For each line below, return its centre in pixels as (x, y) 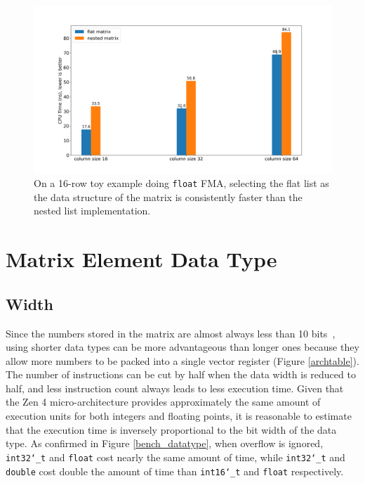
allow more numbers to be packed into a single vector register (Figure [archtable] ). (182, 360)
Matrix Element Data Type (141, 259)
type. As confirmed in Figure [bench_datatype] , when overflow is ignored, (165, 443)
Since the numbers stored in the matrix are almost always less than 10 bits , (171, 333)
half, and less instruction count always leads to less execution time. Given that (175, 388)
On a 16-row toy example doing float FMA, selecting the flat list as (181, 183)
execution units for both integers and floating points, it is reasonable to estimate (179, 416)
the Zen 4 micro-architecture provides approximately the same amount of (163, 402)
